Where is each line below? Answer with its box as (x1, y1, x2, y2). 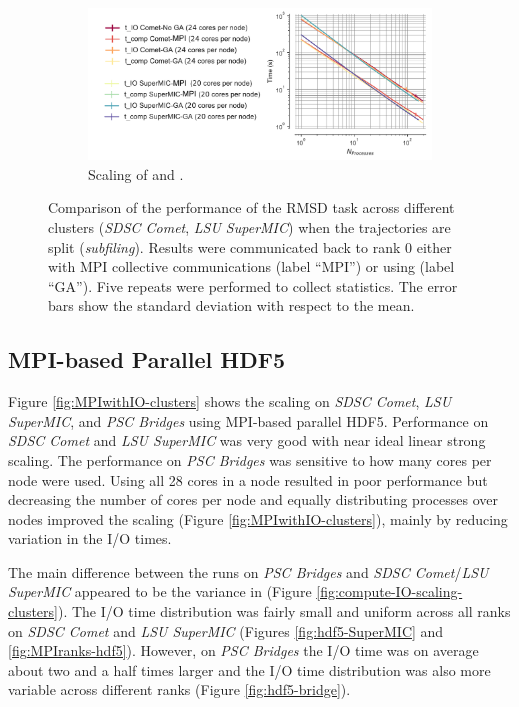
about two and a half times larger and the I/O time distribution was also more (8, 659, 491, 680)
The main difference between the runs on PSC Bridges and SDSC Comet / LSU (8, 561, 489, 582)
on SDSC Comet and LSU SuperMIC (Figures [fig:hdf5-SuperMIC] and (8, 620, 444, 641)
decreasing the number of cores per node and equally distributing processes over (8, 489, 498, 510)
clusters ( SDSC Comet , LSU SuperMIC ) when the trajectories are (48, 216, 451, 237)
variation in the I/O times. (8, 528, 172, 549)
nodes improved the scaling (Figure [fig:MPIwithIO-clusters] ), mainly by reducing (8, 508, 508, 529)
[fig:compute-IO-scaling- (316, 581, 463, 602)
